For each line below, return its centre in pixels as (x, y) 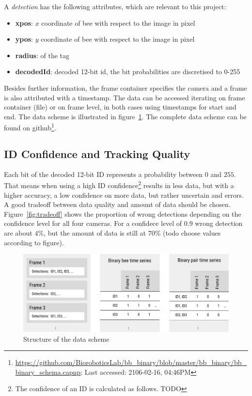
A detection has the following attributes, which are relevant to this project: (115, 6)
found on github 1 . (30, 127)
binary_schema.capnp (48, 372)
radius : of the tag (42, 55)
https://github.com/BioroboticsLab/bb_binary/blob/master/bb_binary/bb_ (131, 362)
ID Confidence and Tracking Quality (97, 153)
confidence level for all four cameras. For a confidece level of (93, 223)
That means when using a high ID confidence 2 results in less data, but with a (119, 185)
